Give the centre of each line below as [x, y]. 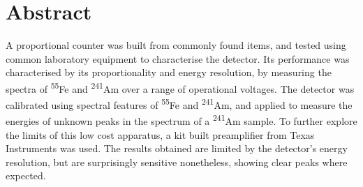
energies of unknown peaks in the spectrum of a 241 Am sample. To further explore [181, 120]
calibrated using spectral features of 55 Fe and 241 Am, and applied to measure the [179, 104]
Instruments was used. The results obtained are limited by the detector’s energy [177, 148]
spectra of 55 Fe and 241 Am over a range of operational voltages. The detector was [180, 87]
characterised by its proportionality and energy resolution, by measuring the [169, 72]
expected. [26, 175]
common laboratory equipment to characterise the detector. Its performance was [178, 58]
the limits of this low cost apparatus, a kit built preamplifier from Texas [160, 134]
